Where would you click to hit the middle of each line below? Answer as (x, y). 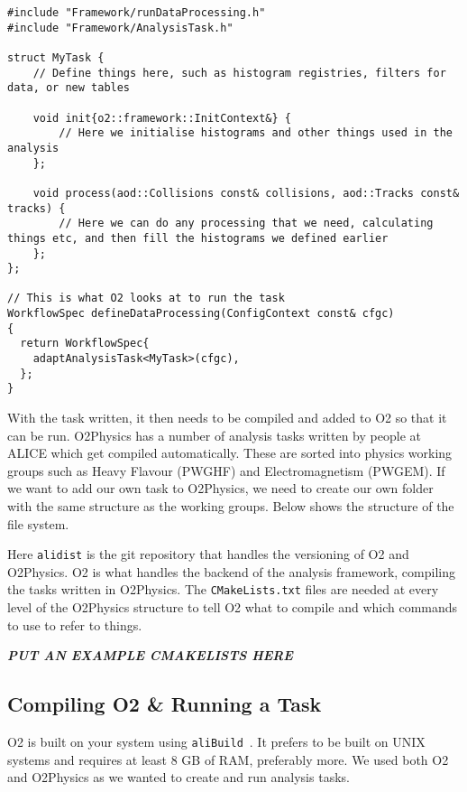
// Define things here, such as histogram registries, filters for (239, 73)
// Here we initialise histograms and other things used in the (256, 133)
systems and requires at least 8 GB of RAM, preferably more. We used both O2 (228, 759)
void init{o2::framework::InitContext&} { (162, 118)
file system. (38, 523)
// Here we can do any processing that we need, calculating (246, 224)
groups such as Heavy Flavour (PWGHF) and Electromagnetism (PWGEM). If (226, 470)
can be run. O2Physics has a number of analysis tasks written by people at (214, 435)
